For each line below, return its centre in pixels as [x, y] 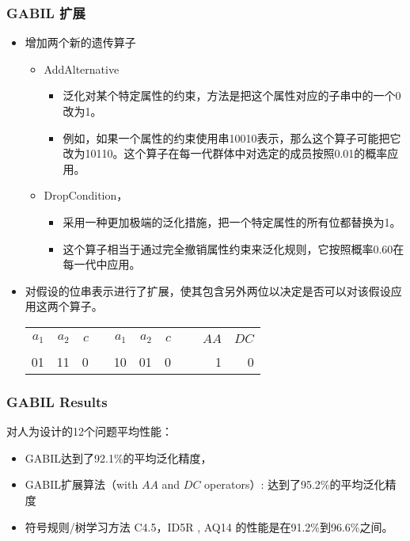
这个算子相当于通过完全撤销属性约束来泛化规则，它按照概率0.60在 [233, 248]
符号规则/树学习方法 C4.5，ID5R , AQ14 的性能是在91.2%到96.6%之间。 [209, 526]
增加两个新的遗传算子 [80, 42]
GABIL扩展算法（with [82, 484]
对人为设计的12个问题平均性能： [89, 431]
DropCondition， [86, 195]
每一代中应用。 [102, 264]
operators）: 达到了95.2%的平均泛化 [295, 484]
